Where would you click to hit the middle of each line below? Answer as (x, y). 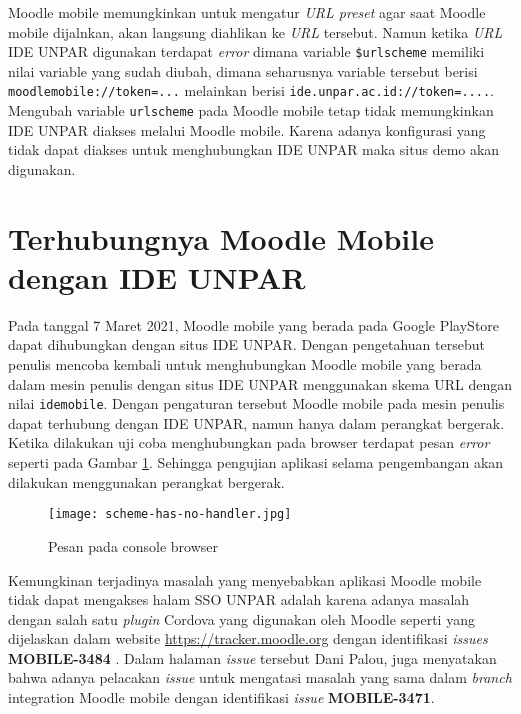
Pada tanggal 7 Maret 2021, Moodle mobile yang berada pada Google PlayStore (254, 324)
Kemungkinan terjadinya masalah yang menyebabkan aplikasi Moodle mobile (245, 579)
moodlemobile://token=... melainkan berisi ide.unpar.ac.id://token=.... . (251, 90)
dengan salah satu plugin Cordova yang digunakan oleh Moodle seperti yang (241, 618)
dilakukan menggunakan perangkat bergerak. (146, 481)
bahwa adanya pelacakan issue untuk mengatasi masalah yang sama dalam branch (260, 677)
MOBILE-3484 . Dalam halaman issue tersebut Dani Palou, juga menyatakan (252, 657)
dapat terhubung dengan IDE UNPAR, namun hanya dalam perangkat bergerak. (256, 422)
